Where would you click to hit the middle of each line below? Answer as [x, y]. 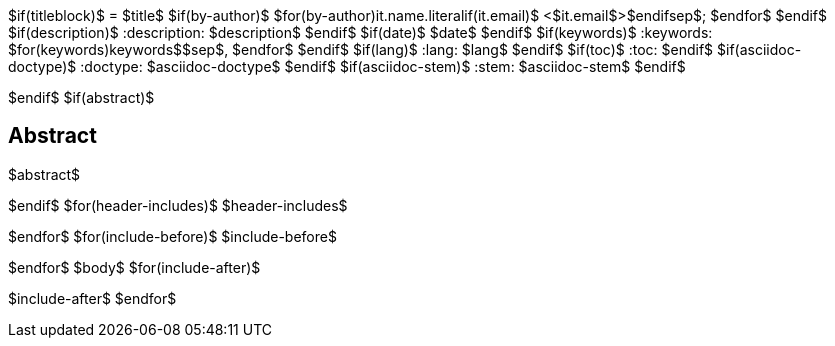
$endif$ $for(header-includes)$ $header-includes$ [178, 205]
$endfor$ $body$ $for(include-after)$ [134, 267]
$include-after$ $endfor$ [92, 298]
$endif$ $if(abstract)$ [81, 97]
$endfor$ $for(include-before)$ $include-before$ [172, 236]
